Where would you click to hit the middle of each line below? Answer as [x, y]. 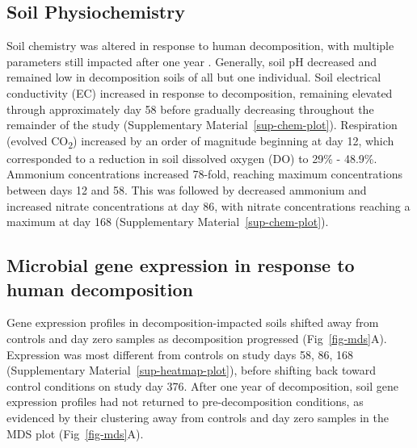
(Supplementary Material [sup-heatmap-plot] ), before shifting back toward [191, 370]
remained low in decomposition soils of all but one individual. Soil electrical [194, 77]
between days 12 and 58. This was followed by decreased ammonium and [187, 190]
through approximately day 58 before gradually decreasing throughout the [190, 109]
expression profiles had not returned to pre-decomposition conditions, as [185, 402]
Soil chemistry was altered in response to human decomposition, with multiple [200, 46]
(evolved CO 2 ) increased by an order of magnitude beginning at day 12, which [200, 141]
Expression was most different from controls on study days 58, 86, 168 [180, 354]
